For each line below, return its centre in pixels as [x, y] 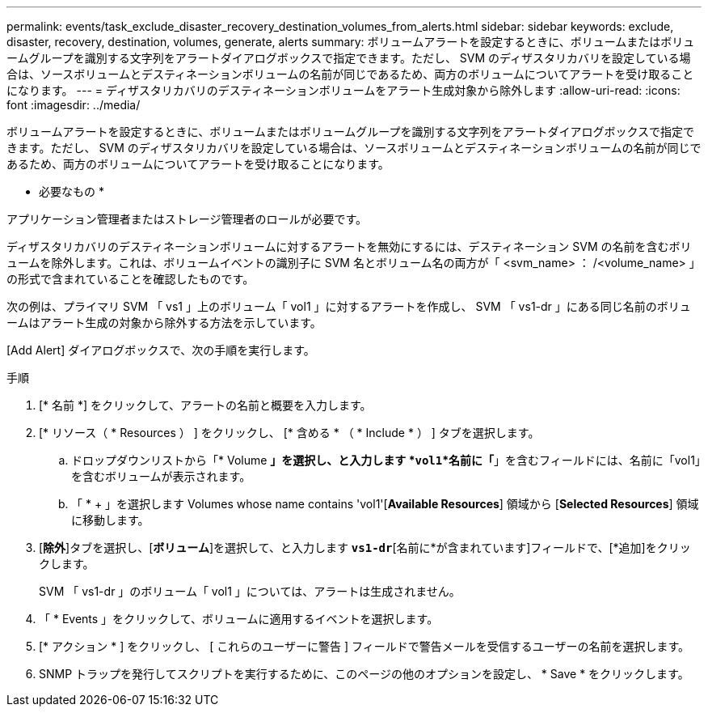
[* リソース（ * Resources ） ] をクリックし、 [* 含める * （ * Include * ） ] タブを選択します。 [289, 433]
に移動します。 [110, 520]
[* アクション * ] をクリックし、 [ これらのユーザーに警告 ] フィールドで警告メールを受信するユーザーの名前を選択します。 [365, 646]
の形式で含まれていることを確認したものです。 [131, 279]
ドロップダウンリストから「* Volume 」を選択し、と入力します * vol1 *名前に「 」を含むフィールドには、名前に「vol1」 [386, 460]
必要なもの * [72, 191]
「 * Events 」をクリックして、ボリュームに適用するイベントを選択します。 [239, 619]
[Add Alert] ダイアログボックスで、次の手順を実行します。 [161, 350]
